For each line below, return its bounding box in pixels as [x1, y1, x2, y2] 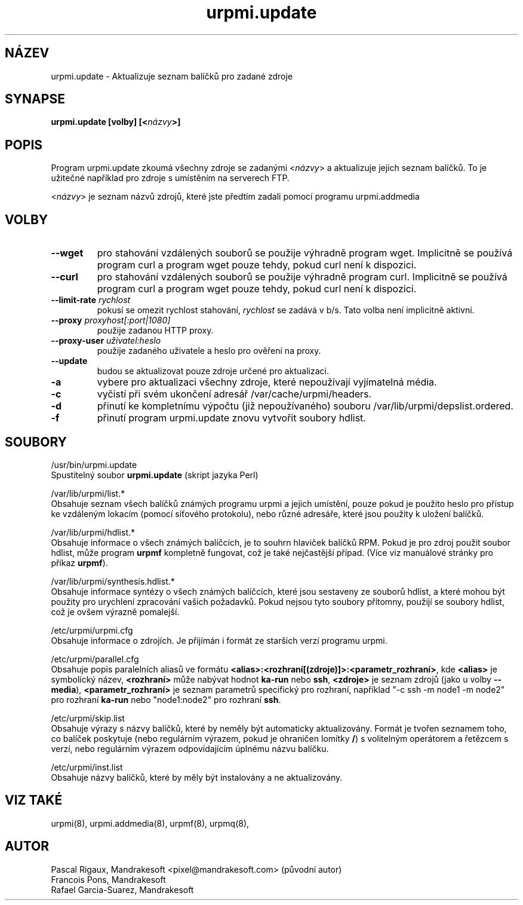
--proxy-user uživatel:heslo [51, 335, 161, 346]
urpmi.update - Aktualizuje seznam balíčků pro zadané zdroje [51, 71, 293, 81]
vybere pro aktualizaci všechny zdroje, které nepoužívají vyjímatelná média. [97, 376, 437, 389]
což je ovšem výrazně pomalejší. [51, 606, 180, 617]
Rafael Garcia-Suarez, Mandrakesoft [51, 884, 194, 895]
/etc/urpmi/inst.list [51, 762, 123, 772]
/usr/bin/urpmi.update [51, 459, 137, 470]
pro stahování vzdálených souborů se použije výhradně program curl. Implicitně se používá [97, 271, 507, 283]
